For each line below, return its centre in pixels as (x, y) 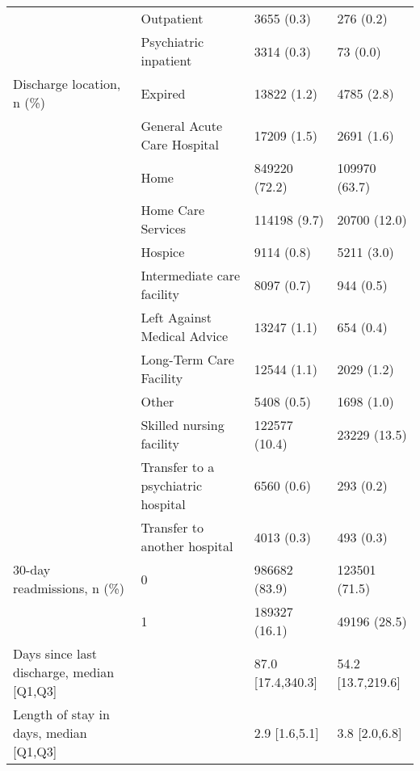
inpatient (166, 60)
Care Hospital (180, 144)
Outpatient (172, 18)
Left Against (176, 317)
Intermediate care (191, 275)
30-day (32, 569)
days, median (50, 733)
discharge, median (64, 672)
